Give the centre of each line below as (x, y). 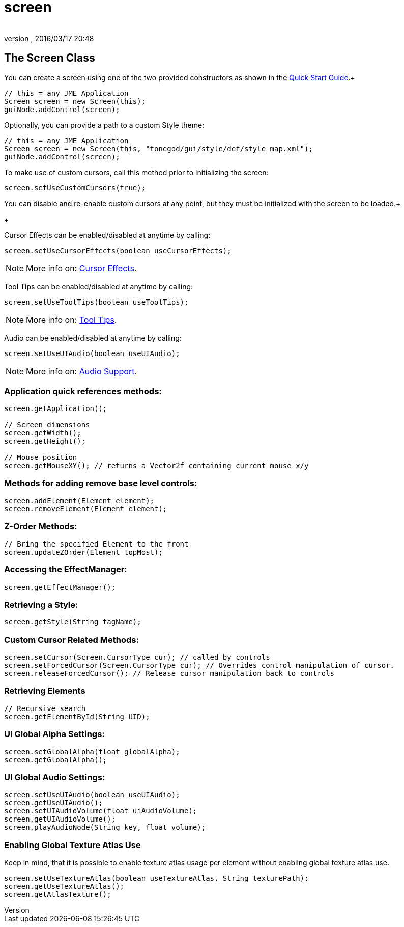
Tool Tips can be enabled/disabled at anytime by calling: (99, 286)
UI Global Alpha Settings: (54, 734)
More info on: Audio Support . (82, 371)
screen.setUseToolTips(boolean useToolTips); (96, 302)
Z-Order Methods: (41, 526)
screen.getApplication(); (56, 409)
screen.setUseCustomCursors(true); (75, 188)
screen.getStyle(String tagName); (73, 622)
